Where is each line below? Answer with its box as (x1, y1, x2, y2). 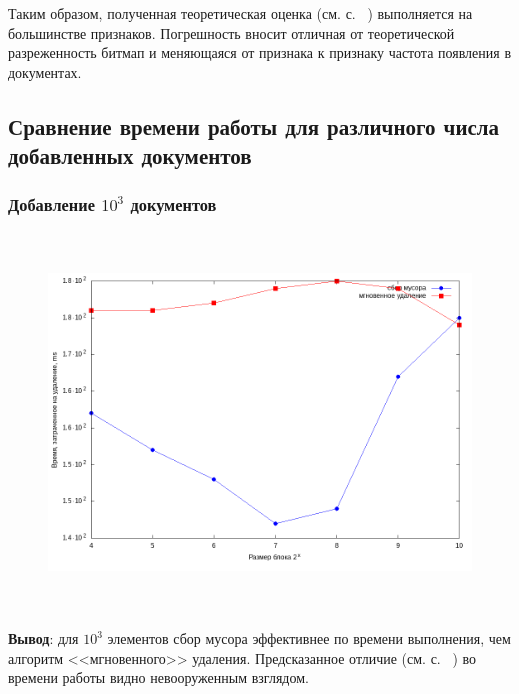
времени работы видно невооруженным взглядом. (8, 667, 309, 688)
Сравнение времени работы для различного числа (8, 110, 500, 141)
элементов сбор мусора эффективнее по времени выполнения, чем (107, 628, 511, 649)
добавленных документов (8, 140, 252, 171)
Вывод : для (8, 628, 79, 649)
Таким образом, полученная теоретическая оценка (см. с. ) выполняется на (8, 3, 473, 23)
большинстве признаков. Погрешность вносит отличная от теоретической (8, 22, 455, 43)
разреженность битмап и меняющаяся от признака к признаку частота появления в (8, 42, 512, 63)
